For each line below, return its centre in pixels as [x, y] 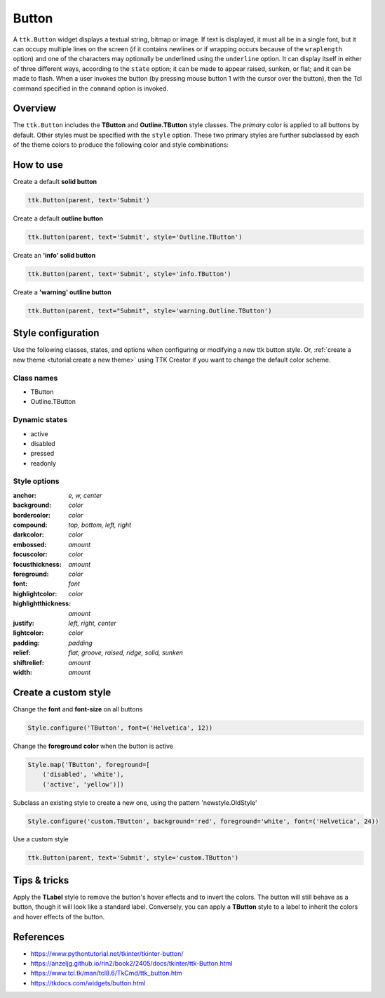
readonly [43, 463]
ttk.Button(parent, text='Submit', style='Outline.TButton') [135, 237]
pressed [42, 454]
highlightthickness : [42, 603]
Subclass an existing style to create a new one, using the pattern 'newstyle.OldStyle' [135, 802]
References [39, 937]
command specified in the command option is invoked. [90, 88]
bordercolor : [32, 515]
